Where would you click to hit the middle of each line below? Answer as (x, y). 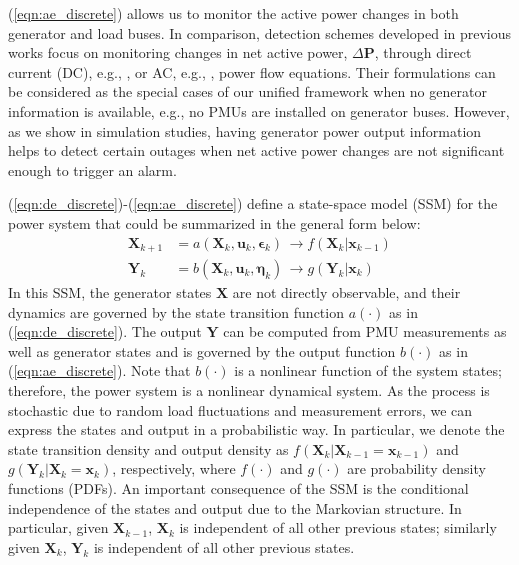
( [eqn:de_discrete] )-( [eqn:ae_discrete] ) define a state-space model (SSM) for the (253, 203)
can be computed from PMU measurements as (365, 331)
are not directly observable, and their (346, 292)
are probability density (416, 468)
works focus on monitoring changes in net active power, (178, 52)
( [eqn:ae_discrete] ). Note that (99, 370)
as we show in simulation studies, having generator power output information (245, 130)
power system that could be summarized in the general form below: (214, 222)
